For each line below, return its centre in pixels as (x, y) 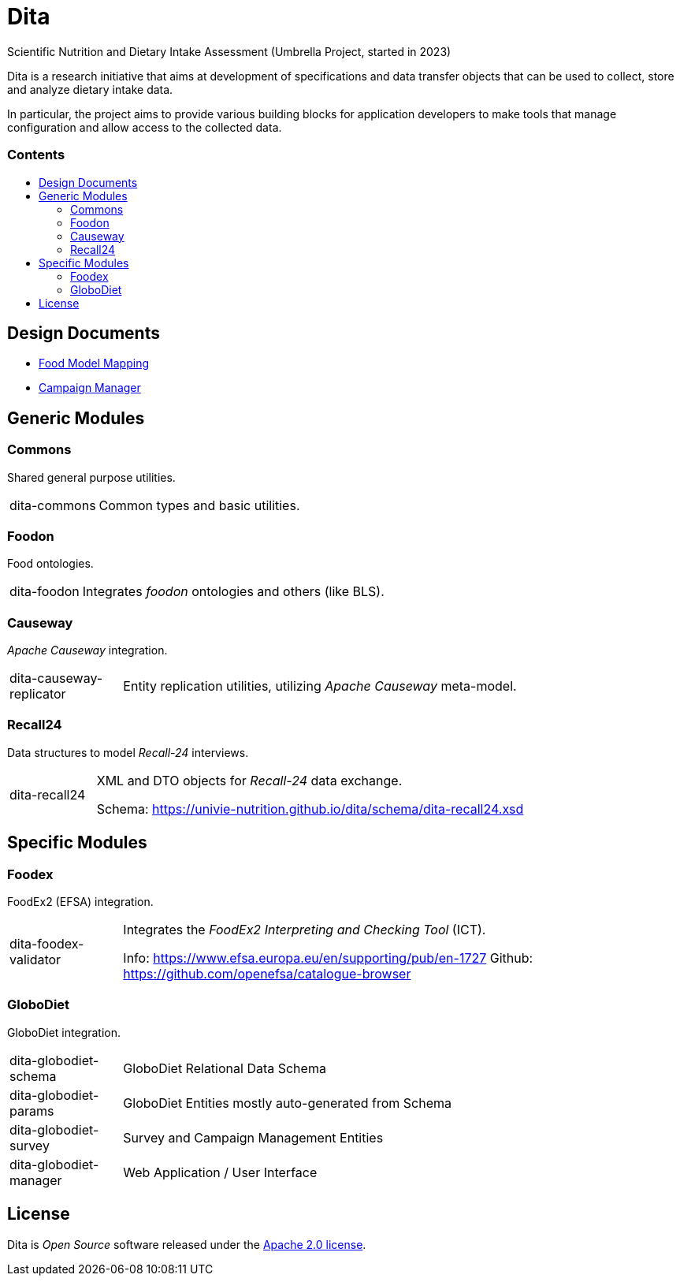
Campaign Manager (90, 388)
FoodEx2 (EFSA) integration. (80, 902)
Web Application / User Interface (220, 1172)
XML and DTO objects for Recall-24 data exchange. (249, 780)
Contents (36, 155)
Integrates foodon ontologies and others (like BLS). (233, 592)
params (32, 1111)
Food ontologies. (50, 564)
